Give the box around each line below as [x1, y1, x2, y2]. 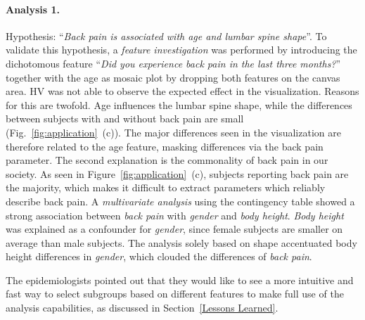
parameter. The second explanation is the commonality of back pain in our [6, 153, 328, 167]
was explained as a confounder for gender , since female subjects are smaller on [6, 222, 343, 236]
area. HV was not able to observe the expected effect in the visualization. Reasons [6, 84, 359, 98]
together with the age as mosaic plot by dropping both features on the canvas [6, 70, 340, 84]
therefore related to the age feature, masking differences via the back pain [6, 139, 324, 153]
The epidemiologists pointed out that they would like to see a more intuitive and [6, 272, 354, 287]
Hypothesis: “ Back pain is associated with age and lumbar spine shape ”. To [6, 28, 327, 43]
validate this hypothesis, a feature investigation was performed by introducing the [6, 42, 357, 57]
